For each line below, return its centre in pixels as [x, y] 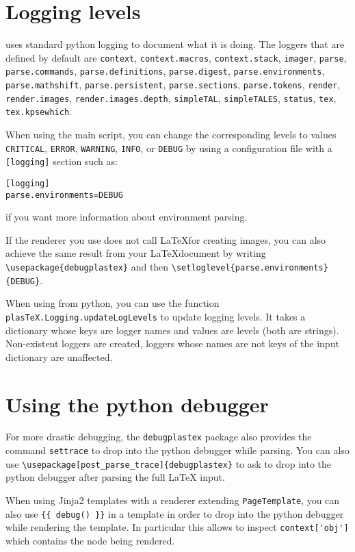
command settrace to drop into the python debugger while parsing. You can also [177, 450]
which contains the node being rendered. [90, 540]
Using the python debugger [137, 404]
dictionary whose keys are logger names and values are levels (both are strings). [172, 330]
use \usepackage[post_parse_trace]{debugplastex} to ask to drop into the [169, 463]
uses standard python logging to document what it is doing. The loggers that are [175, 44]
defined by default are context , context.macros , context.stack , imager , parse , [176, 57]
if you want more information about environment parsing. [127, 217]
